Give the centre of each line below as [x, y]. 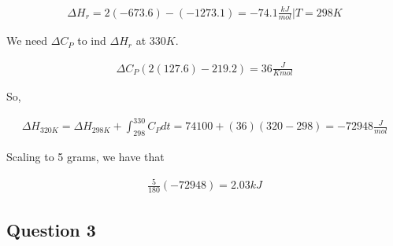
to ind [92, 40]
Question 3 [51, 229]
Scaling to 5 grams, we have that [85, 157]
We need [27, 40]
